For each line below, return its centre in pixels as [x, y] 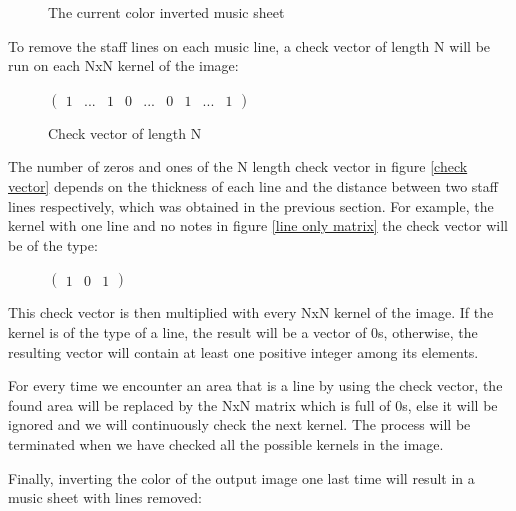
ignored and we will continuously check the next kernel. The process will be [239, 424]
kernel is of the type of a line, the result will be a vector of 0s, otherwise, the [243, 331]
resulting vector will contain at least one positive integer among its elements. [243, 351]
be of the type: [53, 244]
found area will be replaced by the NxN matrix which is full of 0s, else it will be [253, 404]
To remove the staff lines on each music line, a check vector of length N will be [249, 45]
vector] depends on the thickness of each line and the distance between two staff [253, 185]
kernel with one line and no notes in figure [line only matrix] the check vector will [258, 225]
